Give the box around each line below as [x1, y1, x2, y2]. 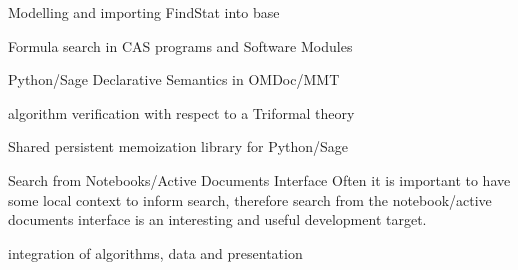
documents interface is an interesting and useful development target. [8, 209, 427, 230]
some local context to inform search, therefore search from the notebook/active [8, 189, 492, 210]
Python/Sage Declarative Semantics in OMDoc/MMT [8, 69, 340, 90]
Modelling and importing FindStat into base [8, 2, 280, 22]
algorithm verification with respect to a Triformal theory [8, 102, 355, 123]
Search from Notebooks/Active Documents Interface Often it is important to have [8, 169, 511, 190]
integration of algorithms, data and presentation [8, 242, 303, 263]
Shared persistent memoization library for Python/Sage [8, 136, 349, 157]
